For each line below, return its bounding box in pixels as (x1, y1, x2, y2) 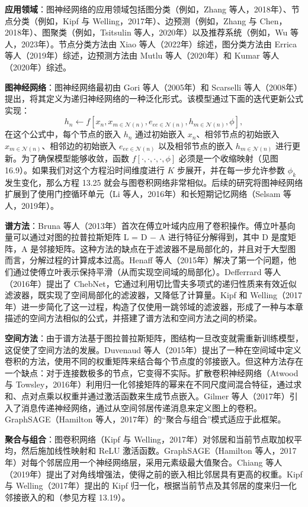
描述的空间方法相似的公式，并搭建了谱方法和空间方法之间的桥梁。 (5, 312, 262, 324)
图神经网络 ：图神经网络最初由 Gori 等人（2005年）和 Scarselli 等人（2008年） (5, 80, 302, 93)
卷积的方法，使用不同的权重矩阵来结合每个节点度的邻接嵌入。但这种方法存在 (5, 355, 303, 367)
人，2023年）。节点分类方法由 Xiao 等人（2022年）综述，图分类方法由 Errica (5, 37, 297, 50)
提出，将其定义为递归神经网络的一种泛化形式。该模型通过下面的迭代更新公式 (5, 92, 303, 105)
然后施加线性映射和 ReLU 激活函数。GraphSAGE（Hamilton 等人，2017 (21, 444, 297, 457)
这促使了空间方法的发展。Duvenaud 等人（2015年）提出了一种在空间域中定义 (5, 343, 301, 356)
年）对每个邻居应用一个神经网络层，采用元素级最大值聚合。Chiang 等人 (5, 456, 283, 468)
